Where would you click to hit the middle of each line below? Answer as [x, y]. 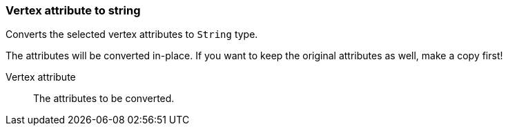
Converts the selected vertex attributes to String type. [132, 34]
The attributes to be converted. [104, 99]
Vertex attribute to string [73, 10]
